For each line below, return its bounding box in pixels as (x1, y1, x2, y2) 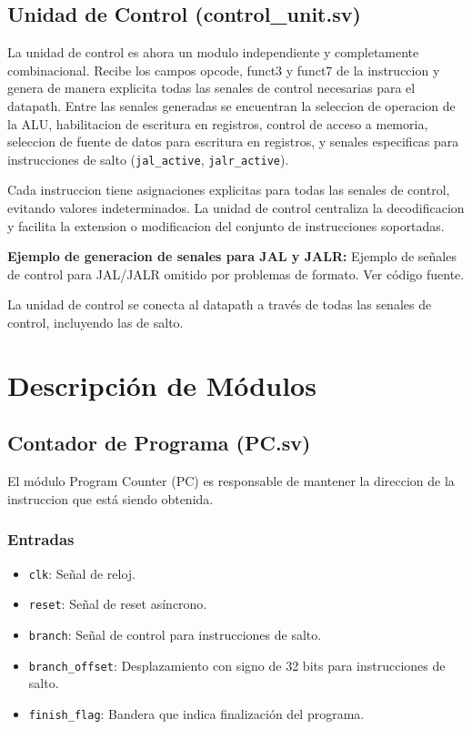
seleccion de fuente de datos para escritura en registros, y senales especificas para (7, 132, 459, 151)
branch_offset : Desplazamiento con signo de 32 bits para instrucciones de (28, 655, 446, 674)
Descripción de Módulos (7, 366, 316, 403)
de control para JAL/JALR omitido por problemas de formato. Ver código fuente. (7, 264, 465, 283)
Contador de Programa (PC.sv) (7, 429, 311, 457)
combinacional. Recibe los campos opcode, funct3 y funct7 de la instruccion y (7, 60, 440, 79)
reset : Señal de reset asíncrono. (28, 594, 207, 613)
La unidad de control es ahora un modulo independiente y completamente (7, 43, 419, 62)
